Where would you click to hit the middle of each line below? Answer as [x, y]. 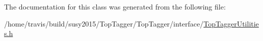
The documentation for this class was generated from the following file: [115, 6]
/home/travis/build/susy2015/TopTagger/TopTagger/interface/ [104, 23]
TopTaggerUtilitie [231, 23]
